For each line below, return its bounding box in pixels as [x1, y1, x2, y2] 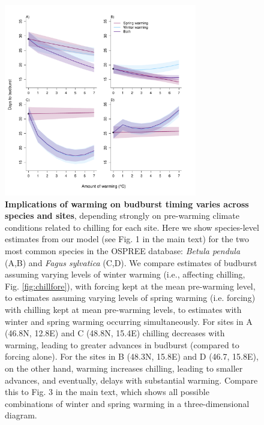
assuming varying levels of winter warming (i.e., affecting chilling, [5, 268, 245, 281]
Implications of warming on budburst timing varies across [5, 197, 249, 210]
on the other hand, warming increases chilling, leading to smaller [5, 361, 243, 374]
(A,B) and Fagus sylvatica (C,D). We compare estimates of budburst [5, 256, 257, 269]
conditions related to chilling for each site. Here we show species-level [5, 221, 259, 233]
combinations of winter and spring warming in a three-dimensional [5, 397, 250, 409]
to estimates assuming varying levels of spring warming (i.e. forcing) [5, 291, 256, 304]
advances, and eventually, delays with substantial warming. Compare [5, 373, 258, 386]
